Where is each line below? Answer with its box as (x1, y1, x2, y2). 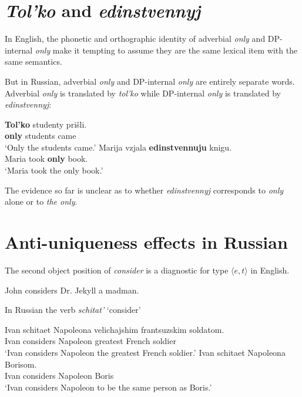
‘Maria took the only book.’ (5, 164, 103, 176)
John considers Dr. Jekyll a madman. (5, 283, 139, 296)
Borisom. (5, 358, 37, 370)
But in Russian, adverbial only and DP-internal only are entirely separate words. (5, 75, 295, 87)
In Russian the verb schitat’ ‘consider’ (5, 303, 141, 316)
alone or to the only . (5, 195, 78, 208)
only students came (5, 129, 76, 142)
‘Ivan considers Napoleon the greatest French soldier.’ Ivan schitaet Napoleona (5, 346, 286, 358)
